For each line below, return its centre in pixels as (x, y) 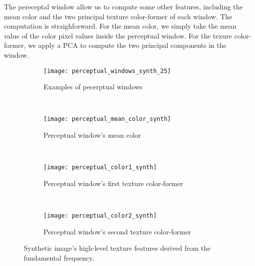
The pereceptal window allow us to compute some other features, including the (124, 6)
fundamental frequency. (59, 257)
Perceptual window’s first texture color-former (113, 183)
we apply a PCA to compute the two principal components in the (127, 45)
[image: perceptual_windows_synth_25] (107, 71)
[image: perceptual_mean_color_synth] (107, 119)
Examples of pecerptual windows (93, 87)
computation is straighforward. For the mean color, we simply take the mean (120, 26)
